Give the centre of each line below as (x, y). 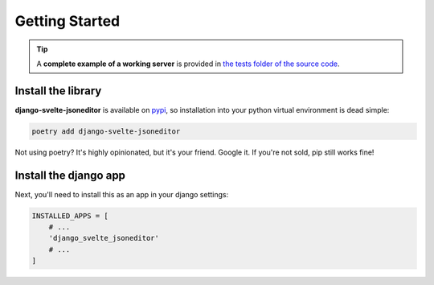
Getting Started (68, 21)
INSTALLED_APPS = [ (70, 216)
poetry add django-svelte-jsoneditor (106, 131)
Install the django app (70, 175)
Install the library (58, 91)
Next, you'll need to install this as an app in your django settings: (122, 194)
